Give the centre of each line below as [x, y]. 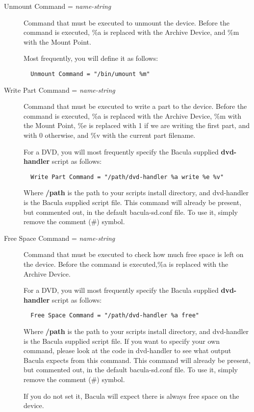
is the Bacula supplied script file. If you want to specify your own [122, 341]
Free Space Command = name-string [60, 238]
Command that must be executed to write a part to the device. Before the [135, 106]
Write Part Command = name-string [60, 90]
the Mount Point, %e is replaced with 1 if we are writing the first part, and [137, 125]
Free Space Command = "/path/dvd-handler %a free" [115, 316]
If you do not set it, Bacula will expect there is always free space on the [131, 396]
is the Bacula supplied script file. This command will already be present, [133, 202]
